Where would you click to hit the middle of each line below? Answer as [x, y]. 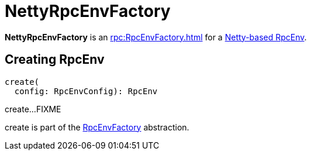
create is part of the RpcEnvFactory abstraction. [97, 127]
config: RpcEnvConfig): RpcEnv [86, 91]
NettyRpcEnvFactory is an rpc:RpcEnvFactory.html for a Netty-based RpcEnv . [156, 37]
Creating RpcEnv [55, 60]
